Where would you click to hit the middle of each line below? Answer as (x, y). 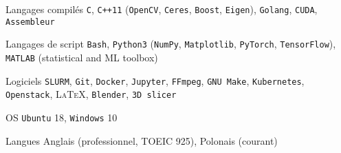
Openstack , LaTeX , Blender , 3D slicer (91, 94)
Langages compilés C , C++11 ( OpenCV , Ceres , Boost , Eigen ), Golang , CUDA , (162, 9)
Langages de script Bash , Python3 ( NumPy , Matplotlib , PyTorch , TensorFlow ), (171, 44)
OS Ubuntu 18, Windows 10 (62, 117)
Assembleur (30, 22)
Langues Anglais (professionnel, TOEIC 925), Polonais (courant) (142, 140)
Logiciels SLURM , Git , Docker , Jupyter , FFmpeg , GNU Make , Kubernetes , (155, 80)
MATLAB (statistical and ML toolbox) (82, 57)
